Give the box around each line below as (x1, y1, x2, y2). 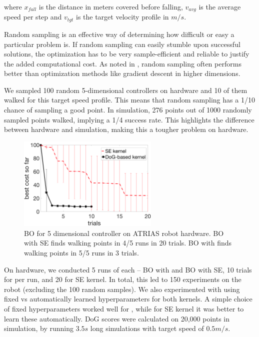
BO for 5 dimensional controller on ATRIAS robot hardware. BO (24, 227, 224, 238)
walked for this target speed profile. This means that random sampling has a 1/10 (4, 94, 255, 105)
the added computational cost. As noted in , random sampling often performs (4, 58, 241, 68)
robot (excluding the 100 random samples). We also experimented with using (4, 283, 240, 294)
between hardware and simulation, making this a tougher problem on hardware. (4, 124, 248, 134)
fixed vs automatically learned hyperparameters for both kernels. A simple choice (4, 293, 252, 304)
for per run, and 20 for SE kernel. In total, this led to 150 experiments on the (4, 274, 241, 284)
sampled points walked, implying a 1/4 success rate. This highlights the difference (4, 114, 254, 124)
